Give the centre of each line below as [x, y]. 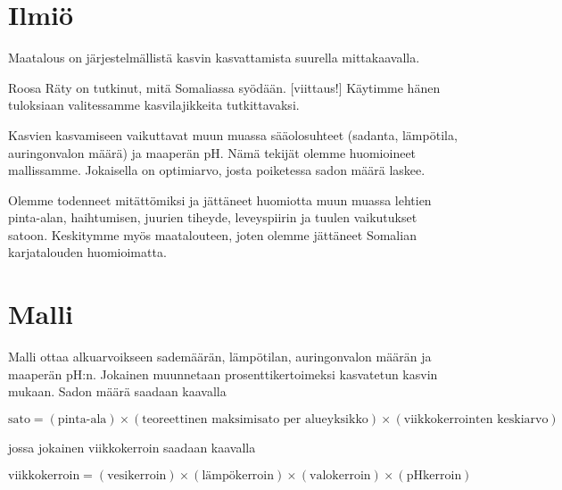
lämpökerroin [238, 475]
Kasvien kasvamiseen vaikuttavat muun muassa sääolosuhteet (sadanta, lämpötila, [233, 134]
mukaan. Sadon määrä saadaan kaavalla [117, 391]
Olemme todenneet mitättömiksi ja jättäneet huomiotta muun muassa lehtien [220, 199]
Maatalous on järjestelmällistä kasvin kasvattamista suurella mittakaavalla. [214, 58]
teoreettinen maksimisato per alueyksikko [255, 419]
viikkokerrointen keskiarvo [476, 419]
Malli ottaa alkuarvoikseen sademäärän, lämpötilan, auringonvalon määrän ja [220, 357]
